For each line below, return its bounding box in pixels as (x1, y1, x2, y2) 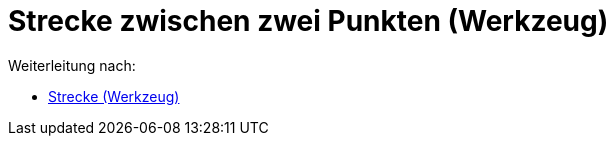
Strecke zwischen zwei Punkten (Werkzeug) (8, 4, 609, 38)
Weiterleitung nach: (8, 56, 136, 74)
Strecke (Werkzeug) (48, 87, 180, 105)
